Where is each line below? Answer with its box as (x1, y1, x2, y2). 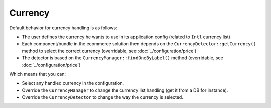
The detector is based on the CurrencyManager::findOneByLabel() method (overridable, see (22, 55, 223, 61)
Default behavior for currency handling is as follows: (9, 25, 117, 31)
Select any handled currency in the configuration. (22, 80, 124, 86)
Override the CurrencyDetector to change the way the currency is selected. (22, 94, 183, 100)
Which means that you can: (9, 71, 66, 77)
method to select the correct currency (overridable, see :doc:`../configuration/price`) (22, 48, 197, 54)
